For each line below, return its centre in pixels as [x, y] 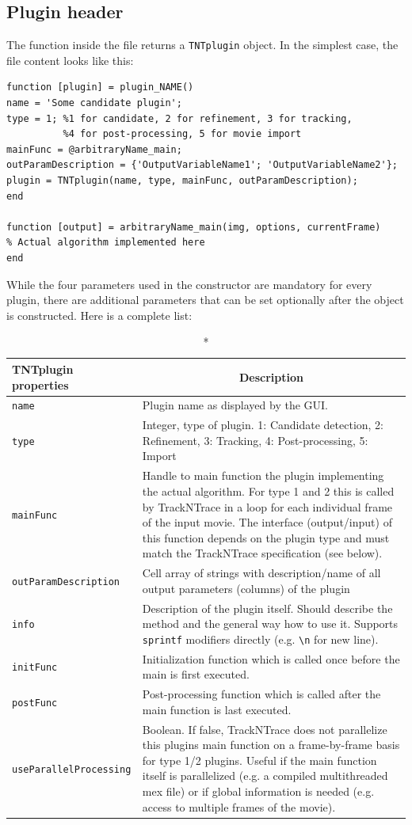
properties [40, 384]
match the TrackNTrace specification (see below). [262, 553]
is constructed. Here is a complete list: [99, 315]
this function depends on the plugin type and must [266, 537]
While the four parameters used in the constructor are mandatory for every [189, 284]
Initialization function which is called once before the [271, 658]
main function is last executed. [217, 709]
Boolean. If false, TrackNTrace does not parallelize [265, 729]
